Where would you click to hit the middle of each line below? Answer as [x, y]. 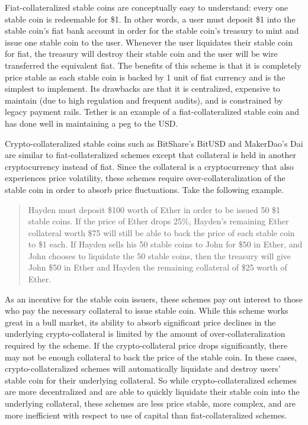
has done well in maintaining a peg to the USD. [92, 123]
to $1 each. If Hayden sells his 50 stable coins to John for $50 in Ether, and [165, 244]
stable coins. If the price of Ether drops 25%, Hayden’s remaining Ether [158, 221]
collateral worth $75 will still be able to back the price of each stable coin [161, 232]
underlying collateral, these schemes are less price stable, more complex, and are [150, 403]
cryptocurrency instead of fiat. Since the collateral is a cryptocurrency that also [149, 166]
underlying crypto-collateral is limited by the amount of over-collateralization [145, 334]
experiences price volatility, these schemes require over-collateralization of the [145, 178]
